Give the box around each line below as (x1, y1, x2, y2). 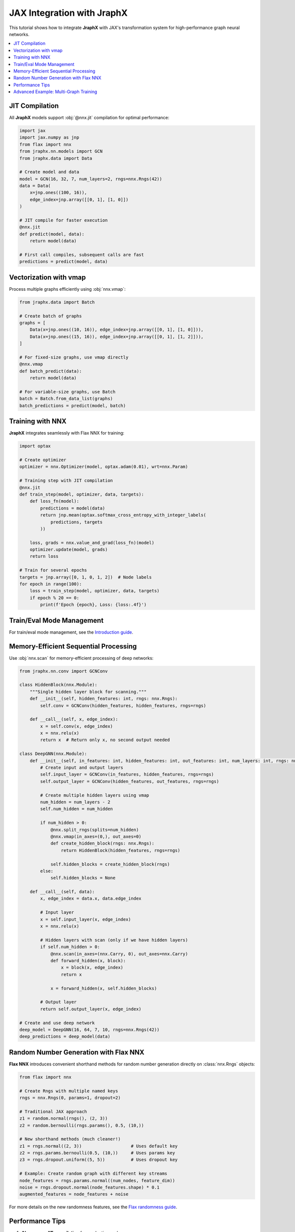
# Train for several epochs (19, 567, 87, 573)
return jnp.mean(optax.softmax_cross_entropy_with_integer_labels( (40, 513, 206, 518)
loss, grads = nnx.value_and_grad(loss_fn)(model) (29, 540, 154, 546)
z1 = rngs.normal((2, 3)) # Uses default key (19, 1143, 178, 1149)
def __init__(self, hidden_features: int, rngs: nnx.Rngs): (29, 696, 178, 702)
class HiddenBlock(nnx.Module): (19, 682, 98, 687)
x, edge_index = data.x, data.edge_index (40, 896, 142, 901)
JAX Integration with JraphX (9, 7, 128, 18)
